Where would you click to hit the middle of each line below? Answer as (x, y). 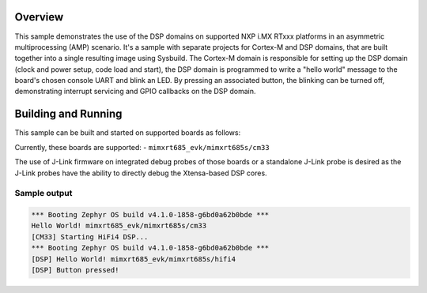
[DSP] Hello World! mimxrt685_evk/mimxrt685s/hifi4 (134, 259)
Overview (39, 17)
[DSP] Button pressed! (75, 270)
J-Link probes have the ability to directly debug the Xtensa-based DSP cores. (141, 173)
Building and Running (68, 114)
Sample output (43, 193)
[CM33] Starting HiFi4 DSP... (90, 237)
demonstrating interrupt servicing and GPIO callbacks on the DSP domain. (135, 92)
